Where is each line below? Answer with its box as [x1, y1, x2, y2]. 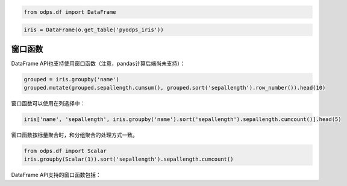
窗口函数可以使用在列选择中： [11, 100, 86, 107]
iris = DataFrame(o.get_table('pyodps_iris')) [23, 26, 164, 33]
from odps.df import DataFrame [23, 8, 117, 15]
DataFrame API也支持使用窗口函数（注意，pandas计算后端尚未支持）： [11, 60, 186, 67]
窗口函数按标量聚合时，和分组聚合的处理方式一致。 [11, 131, 138, 138]
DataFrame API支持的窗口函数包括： [11, 172, 102, 179]
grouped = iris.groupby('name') [23, 76, 120, 82]
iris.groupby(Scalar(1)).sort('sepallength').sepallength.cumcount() [23, 156, 234, 163]
